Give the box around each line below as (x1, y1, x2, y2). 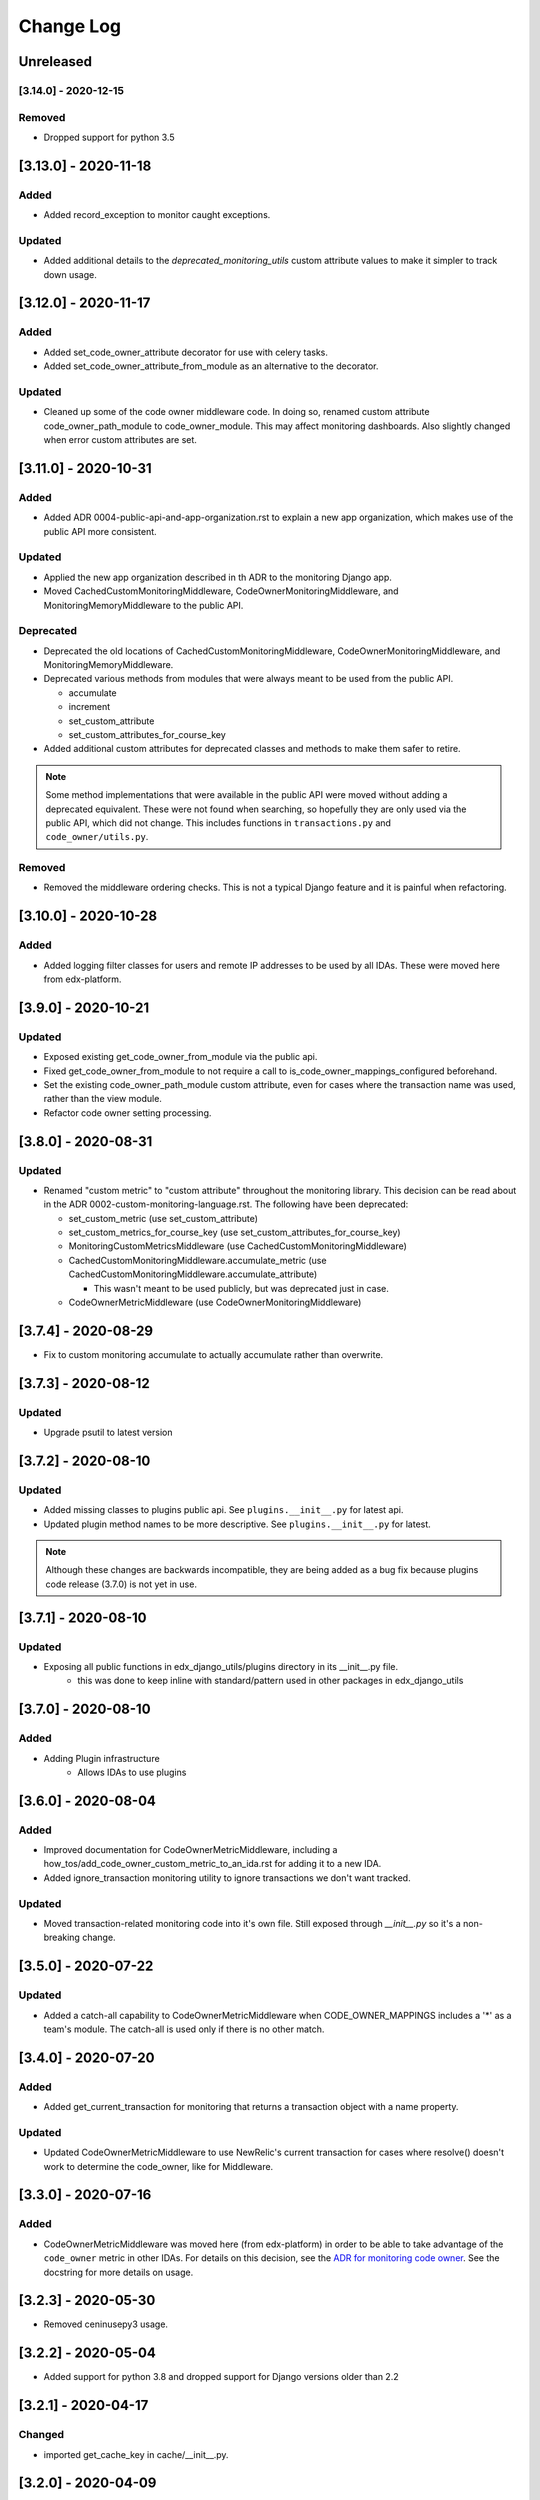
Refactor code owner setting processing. (43, 1106, 212, 1119)
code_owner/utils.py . (45, 831, 149, 843)
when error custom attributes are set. (43, 434, 197, 446)
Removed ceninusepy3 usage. (43, 2318, 169, 2330)
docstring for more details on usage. (43, 2266, 194, 2278)
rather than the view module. (43, 1093, 162, 1105)
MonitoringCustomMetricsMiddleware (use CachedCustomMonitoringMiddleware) (68, 1240, 407, 1252)
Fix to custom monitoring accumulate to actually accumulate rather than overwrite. (43, 1348, 384, 1360)
